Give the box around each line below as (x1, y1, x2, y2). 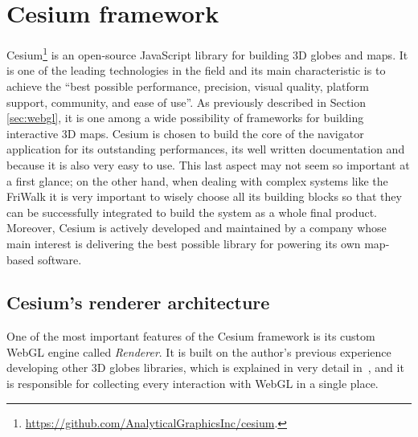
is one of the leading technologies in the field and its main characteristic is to (6, 62, 386, 79)
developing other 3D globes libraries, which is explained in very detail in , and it (6, 359, 404, 376)
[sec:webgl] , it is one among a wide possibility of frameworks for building (6, 109, 364, 126)
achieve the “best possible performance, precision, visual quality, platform (6, 77, 369, 94)
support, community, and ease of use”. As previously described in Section (6, 93, 367, 110)
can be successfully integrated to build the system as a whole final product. (6, 203, 377, 220)
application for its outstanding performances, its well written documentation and (6, 141, 405, 157)
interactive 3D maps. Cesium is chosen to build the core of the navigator (6, 125, 364, 141)
